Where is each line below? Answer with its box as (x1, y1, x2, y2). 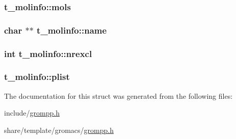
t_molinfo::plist (4, 70, 70, 83)
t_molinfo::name (37, 23, 107, 36)
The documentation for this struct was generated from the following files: (4, 90, 233, 101)
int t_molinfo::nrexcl (4, 47, 92, 60)
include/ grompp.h (4, 107, 60, 118)
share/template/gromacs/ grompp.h (4, 124, 114, 135)
